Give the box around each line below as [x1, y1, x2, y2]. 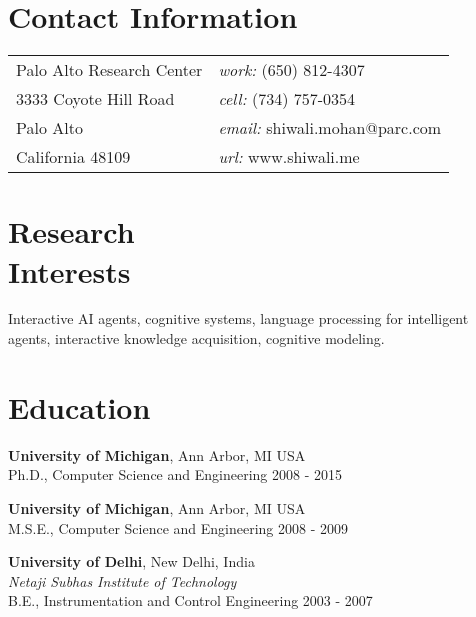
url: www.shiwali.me [218, 145, 360, 169]
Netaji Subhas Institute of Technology [8, 570, 237, 591]
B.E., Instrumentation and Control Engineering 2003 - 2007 [8, 590, 373, 611]
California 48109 [16, 145, 131, 169]
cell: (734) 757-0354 [218, 87, 356, 111]
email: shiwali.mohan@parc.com [218, 116, 442, 140]
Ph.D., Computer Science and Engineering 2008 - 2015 [8, 464, 342, 485]
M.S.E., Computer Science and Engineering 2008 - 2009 [8, 517, 348, 538]
